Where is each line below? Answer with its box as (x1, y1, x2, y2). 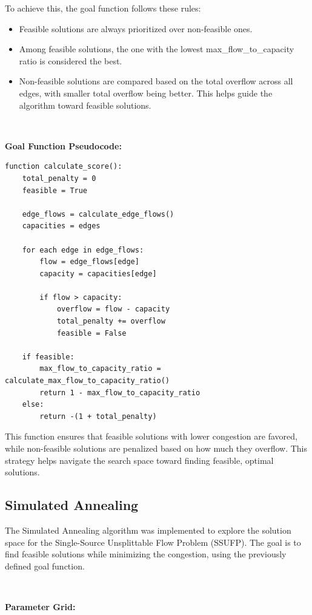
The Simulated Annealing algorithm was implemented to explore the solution (5, 523, 291, 536)
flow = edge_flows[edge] (39, 257, 139, 267)
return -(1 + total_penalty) (39, 412, 157, 421)
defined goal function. (5, 559, 85, 572)
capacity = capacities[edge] (39, 269, 157, 278)
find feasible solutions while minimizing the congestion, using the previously (5, 548, 287, 560)
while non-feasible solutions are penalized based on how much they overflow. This (5, 442, 307, 454)
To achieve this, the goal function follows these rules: (5, 2, 201, 14)
